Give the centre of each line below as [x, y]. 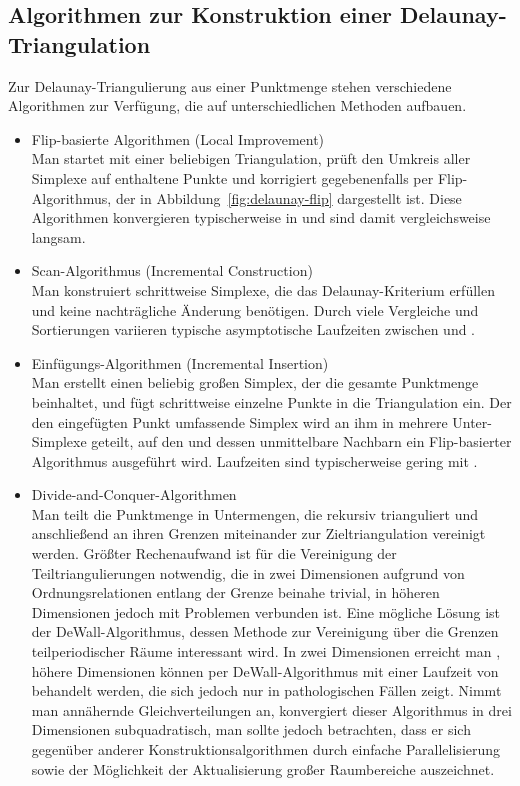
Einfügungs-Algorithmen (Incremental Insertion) [180, 362]
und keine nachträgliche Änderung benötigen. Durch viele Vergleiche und [255, 309]
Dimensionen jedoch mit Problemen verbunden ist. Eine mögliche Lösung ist [266, 611]
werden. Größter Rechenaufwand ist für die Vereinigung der [214, 553]
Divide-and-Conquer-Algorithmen [134, 494]
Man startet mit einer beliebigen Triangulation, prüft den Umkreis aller [251, 158]
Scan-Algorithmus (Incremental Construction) [172, 270]
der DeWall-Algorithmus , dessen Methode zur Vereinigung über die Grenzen [265, 631]
